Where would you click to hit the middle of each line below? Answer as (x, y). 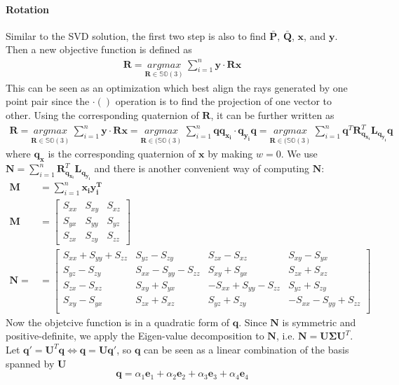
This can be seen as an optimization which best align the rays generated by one (177, 87)
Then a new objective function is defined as (99, 49)
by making (230, 154)
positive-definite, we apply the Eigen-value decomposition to (135, 336)
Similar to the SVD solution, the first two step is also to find (136, 35)
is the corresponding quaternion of (122, 154)
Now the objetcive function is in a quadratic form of (118, 322)
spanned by (30, 363)
